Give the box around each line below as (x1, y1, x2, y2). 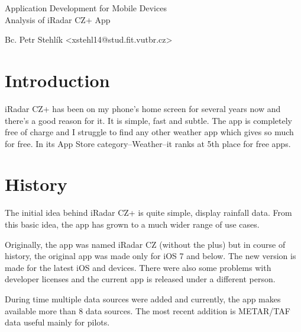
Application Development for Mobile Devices (5, 2, 167, 14)
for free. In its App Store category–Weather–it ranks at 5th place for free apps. (5, 137, 291, 149)
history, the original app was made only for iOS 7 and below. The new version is (5, 250, 296, 262)
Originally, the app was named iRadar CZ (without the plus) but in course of (5, 238, 286, 250)
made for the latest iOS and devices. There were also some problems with (5, 261, 271, 273)
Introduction (5, 68, 110, 92)
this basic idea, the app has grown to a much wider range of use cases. (5, 218, 260, 230)
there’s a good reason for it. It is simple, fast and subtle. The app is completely (5, 114, 292, 126)
